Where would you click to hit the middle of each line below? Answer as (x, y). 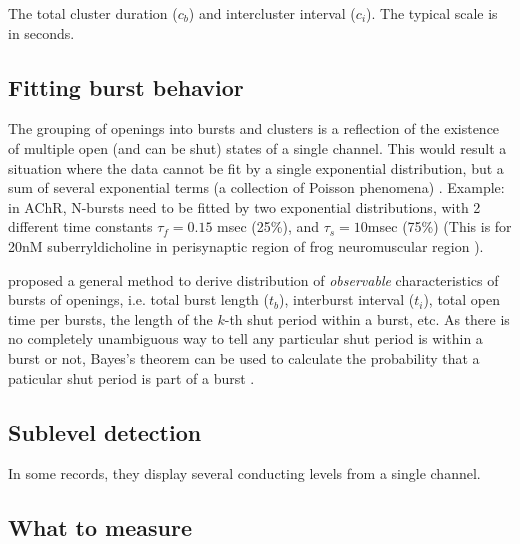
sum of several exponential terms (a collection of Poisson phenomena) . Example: (256, 187)
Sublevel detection (105, 431)
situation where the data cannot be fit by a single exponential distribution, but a (256, 167)
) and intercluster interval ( (272, 13)
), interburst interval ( (347, 299)
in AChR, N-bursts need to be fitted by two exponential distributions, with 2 (244, 206)
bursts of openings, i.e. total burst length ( (138, 299)
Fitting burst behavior (126, 86)
